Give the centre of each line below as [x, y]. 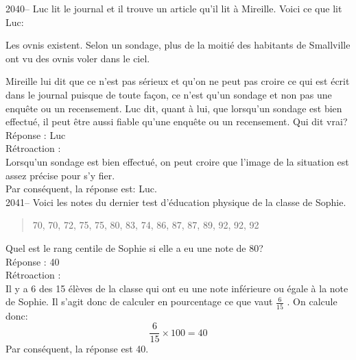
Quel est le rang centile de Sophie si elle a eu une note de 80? [134, 247]
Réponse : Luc [36, 134]
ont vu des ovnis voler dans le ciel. [78, 58]
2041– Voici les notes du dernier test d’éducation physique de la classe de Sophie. [176, 202]
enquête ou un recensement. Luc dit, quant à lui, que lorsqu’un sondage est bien [174, 108]
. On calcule [312, 301]
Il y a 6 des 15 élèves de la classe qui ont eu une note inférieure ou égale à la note [177, 288]
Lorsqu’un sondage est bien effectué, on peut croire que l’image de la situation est [177, 161]
